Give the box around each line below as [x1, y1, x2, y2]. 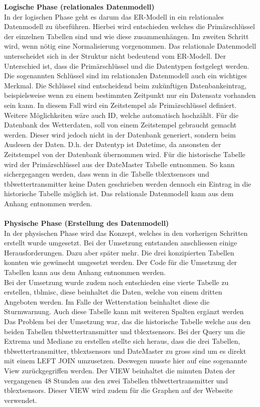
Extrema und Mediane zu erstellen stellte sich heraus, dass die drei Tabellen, [4, 336, 240, 346]
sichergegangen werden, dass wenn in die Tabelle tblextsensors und [4, 169, 209, 179]
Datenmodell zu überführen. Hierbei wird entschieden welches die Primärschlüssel [4, 21, 255, 32]
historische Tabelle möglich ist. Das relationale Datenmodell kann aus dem [4, 188, 234, 199]
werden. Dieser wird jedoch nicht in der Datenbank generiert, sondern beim [4, 129, 236, 140]
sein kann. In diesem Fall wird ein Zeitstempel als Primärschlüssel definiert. [4, 99, 237, 110]
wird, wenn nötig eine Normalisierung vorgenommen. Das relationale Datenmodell [4, 41, 256, 51]
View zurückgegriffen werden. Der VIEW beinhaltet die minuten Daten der [4, 365, 235, 375]
